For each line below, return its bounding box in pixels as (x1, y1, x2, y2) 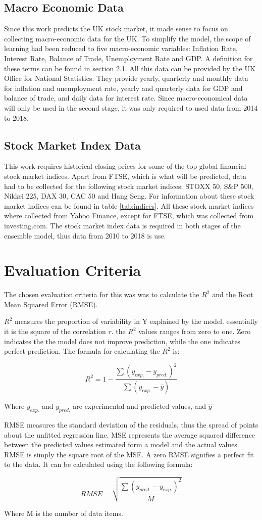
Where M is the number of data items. (4, 508, 123, 518)
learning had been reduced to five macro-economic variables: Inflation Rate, (4, 43, 238, 54)
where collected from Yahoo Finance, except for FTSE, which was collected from (4, 210, 254, 221)
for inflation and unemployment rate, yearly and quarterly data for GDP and (4, 82, 243, 93)
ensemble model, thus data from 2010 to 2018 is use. (4, 230, 166, 241)
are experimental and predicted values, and (73, 401, 206, 411)
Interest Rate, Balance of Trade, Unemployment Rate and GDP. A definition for (4, 53, 253, 63)
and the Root (212, 289, 253, 300)
